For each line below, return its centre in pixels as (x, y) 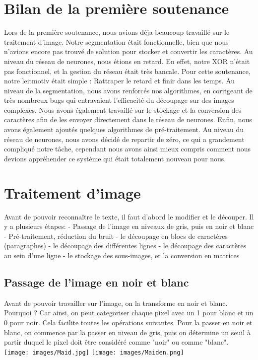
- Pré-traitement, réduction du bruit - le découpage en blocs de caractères (116, 236)
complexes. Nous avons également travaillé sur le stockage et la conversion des (123, 109)
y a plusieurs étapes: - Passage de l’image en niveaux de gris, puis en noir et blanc (129, 226)
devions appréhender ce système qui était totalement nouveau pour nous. (115, 158)
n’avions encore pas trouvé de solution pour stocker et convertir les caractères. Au (129, 51)
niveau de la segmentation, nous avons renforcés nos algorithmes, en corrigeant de (128, 90)
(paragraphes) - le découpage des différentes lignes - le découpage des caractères (125, 246)
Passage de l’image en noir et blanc (97, 282)
